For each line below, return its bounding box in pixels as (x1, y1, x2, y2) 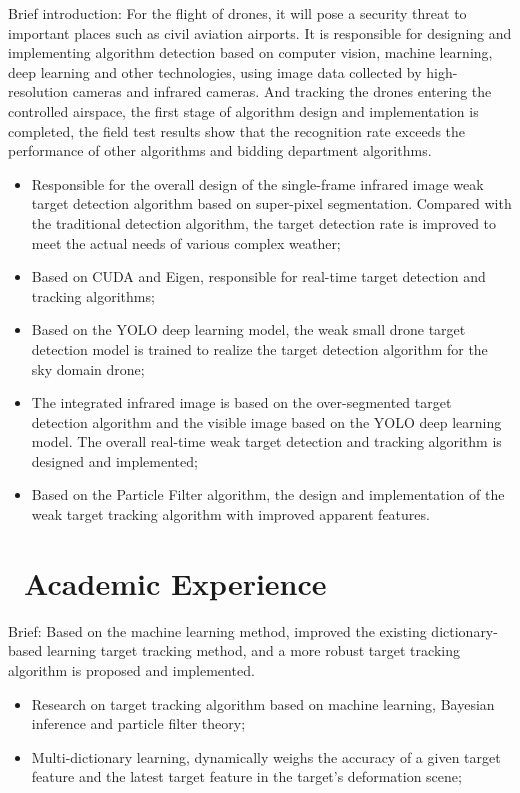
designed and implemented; (31, 450, 198, 471)
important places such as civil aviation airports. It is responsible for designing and (8, 22, 512, 43)
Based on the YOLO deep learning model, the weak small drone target (31, 319, 466, 340)
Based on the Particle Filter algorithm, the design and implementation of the (31, 484, 505, 505)
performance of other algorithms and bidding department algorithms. (8, 140, 432, 161)
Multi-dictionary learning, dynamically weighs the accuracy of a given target (31, 746, 501, 767)
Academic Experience (24, 562, 327, 603)
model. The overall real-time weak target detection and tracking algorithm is (31, 431, 502, 452)
